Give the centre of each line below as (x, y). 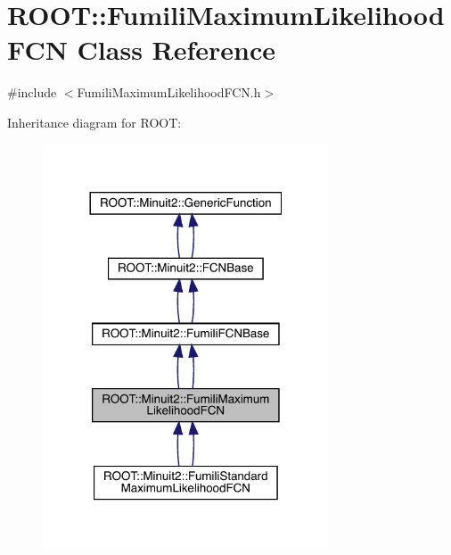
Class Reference (176, 50)
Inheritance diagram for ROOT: (94, 122)
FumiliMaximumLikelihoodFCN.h (169, 92)
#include (32, 92)
